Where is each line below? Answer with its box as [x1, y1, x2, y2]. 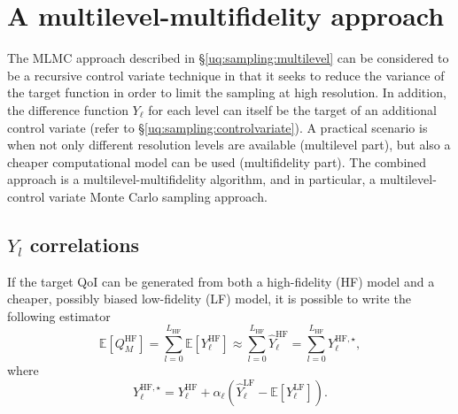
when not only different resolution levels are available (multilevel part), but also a [7, 135, 451, 154]
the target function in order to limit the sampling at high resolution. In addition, [7, 83, 446, 102]
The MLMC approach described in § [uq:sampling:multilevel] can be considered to [7, 49, 449, 67]
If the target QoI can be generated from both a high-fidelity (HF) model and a [7, 272, 435, 290]
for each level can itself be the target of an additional [148, 100, 437, 119]
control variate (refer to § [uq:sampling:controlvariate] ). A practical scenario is [7, 118, 428, 136]
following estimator [7, 306, 111, 325]
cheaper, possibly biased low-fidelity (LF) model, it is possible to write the [7, 289, 411, 308]
